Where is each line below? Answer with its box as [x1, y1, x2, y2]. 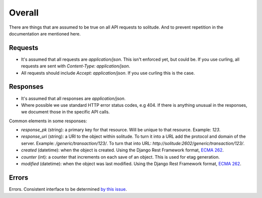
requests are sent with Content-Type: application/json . [21, 63, 131, 69]
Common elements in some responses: [9, 118, 87, 124]
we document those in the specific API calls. [21, 109, 110, 115]
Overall [9, 7, 39, 18]
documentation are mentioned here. [9, 31, 81, 36]
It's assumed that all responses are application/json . [21, 95, 126, 101]
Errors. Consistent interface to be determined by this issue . [9, 186, 127, 192]
